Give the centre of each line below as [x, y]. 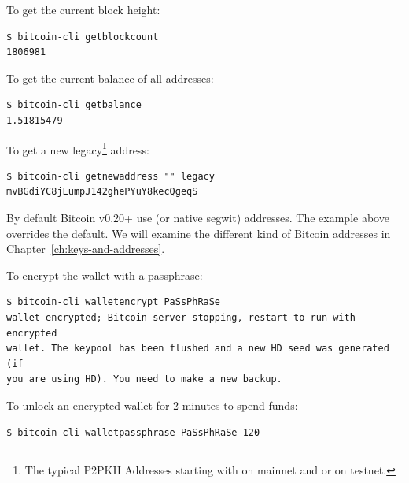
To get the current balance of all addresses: [110, 78]
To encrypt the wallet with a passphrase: [105, 275]
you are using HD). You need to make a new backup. [144, 379]
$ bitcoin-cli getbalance [74, 105]
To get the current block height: [83, 9]
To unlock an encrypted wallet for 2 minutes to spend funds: [152, 405]
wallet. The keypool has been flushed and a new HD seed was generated [198, 349]
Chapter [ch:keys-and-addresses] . [86, 249]
